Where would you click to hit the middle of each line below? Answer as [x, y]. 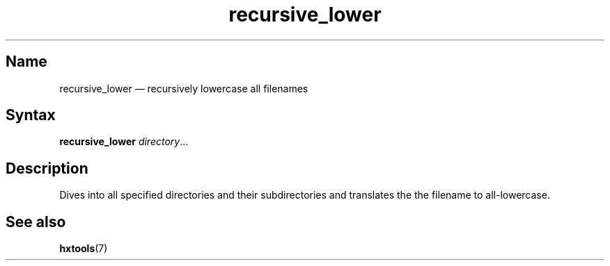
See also [36, 222]
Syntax [31, 115]
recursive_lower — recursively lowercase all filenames [184, 88]
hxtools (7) [84, 249]
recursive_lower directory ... [124, 142]
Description [47, 168]
